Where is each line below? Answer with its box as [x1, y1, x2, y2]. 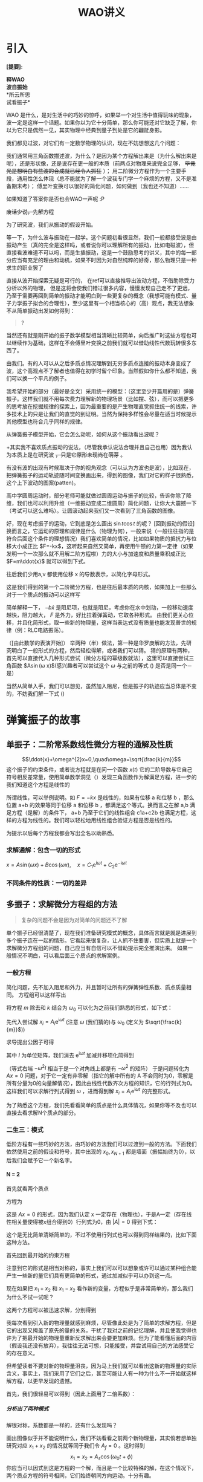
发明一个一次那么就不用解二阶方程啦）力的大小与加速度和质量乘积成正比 [6, 550, 186, 557]
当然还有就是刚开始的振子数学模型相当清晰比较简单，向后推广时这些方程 [6, 331, 186, 339]
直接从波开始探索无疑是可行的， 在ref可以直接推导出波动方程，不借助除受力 [6, 276, 195, 284]
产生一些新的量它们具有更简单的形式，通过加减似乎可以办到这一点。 [6, 1272, 176, 1279]
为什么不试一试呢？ [6, 1293, 54, 1301]
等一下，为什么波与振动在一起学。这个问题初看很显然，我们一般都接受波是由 [6, 233, 197, 241]
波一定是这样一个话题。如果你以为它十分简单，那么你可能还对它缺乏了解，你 [6, 119, 197, 126]
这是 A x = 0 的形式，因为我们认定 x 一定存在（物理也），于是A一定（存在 [6, 1211, 187, 1218]
